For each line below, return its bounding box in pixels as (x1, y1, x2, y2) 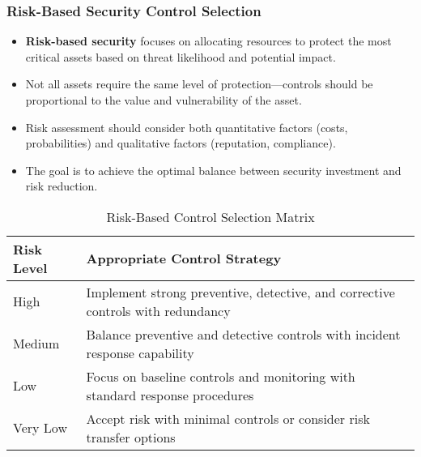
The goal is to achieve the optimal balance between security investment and (25, 161, 402, 178)
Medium (13, 334, 60, 353)
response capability (86, 343, 194, 362)
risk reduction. (25, 177, 98, 194)
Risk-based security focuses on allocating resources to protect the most (25, 32, 392, 49)
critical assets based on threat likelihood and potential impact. (25, 48, 336, 65)
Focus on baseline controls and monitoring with (86, 366, 355, 386)
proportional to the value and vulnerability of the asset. (25, 92, 302, 108)
